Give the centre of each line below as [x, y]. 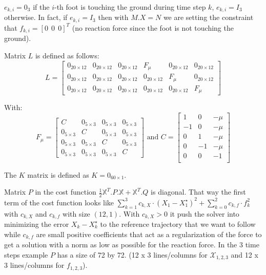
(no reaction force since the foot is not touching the [153, 27]
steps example [26, 254]
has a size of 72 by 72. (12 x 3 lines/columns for [132, 254]
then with [113, 17]
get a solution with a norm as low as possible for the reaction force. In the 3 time [132, 245]
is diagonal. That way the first [198, 192]
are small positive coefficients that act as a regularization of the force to [149, 234]
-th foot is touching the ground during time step [130, 7]
